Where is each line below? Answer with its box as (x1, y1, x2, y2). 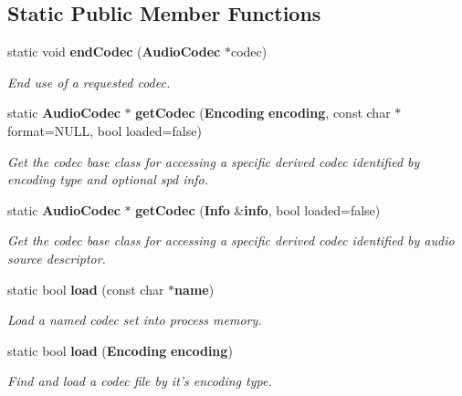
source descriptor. (7, 248, 106, 267)
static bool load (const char (7, 279, 164, 298)
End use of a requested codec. (7, 72, 171, 91)
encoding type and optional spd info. (7, 170, 209, 189)
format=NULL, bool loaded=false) (7, 120, 202, 140)
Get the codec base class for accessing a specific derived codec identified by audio (7, 231, 455, 250)
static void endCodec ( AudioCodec (7, 42, 221, 61)
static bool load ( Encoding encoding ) (7, 340, 233, 360)
